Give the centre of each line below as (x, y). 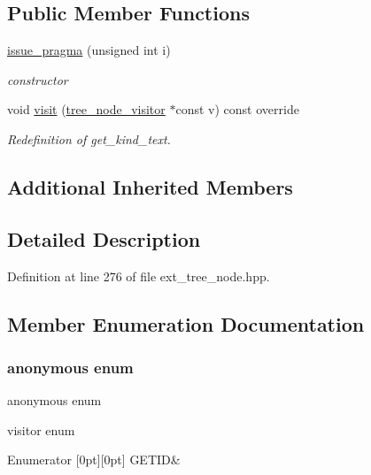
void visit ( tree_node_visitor (86, 109)
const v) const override (237, 109)
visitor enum (41, 429)
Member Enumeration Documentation (186, 323)
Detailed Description (104, 238)
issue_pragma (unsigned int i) (89, 50)
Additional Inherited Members (150, 186)
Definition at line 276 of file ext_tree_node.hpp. (139, 276)
